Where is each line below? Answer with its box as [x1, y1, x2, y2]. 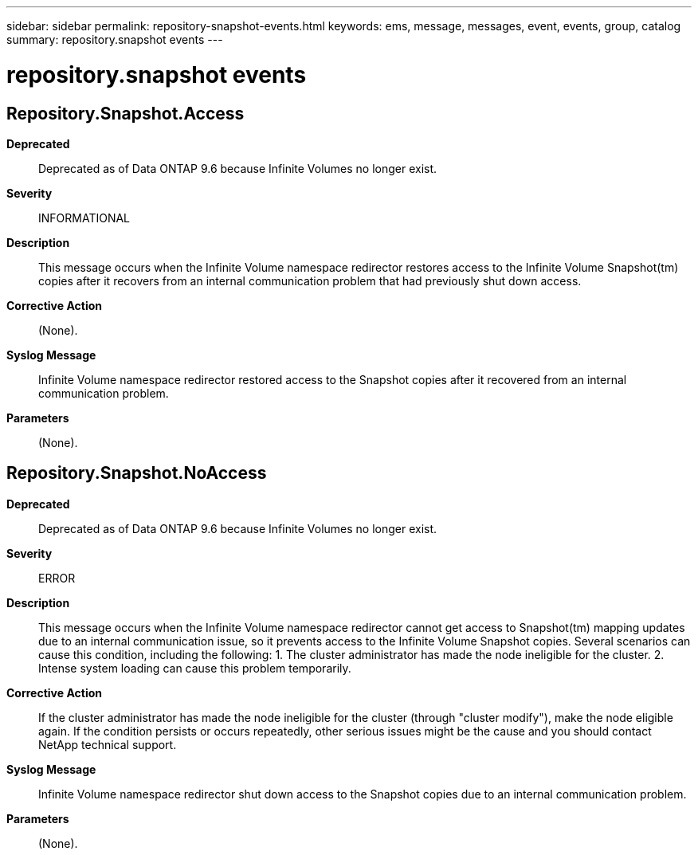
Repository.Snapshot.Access [6, 103, 245, 124]
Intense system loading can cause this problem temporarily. [38, 661, 351, 675]
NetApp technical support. [38, 737, 177, 751]
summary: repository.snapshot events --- [6, 33, 223, 46]
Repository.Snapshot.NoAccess [6, 463, 267, 484]
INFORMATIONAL [38, 210, 131, 225]
